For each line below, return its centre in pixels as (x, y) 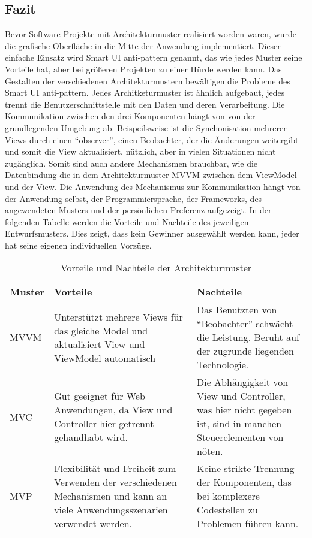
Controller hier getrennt (104, 424)
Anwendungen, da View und (113, 410)
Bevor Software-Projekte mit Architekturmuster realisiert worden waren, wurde (151, 34)
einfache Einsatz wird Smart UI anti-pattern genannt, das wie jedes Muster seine (154, 57)
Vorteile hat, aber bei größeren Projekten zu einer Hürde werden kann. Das (143, 69)
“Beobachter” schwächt (245, 324)
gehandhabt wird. (91, 437)
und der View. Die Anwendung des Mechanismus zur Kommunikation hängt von (153, 186)
